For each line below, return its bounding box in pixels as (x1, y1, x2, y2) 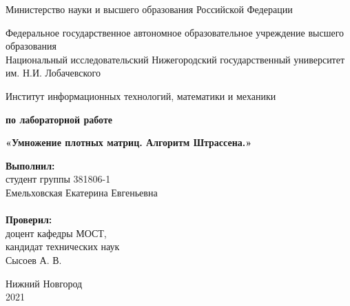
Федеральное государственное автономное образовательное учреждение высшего (6, 25, 344, 39)
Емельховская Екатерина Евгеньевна (6, 185, 158, 199)
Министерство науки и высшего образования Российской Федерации (6, 2, 293, 16)
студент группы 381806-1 (6, 172, 111, 186)
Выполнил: (6, 158, 55, 172)
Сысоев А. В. (6, 252, 62, 267)
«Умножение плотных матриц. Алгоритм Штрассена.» (6, 135, 252, 150)
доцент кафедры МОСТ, (6, 225, 107, 240)
